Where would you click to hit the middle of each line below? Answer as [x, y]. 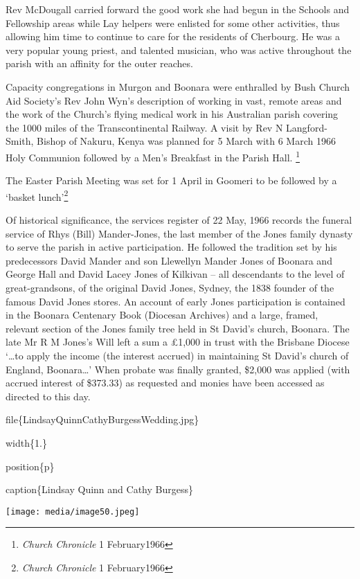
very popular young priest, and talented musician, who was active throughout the [179, 50]
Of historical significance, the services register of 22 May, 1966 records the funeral [179, 220]
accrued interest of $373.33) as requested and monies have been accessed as [165, 383]
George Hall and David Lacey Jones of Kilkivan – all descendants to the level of [175, 274]
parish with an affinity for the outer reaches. [99, 63]
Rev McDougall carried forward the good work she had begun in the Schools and [178, 9]
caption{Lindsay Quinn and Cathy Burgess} [99, 489]
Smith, [20, 141]
